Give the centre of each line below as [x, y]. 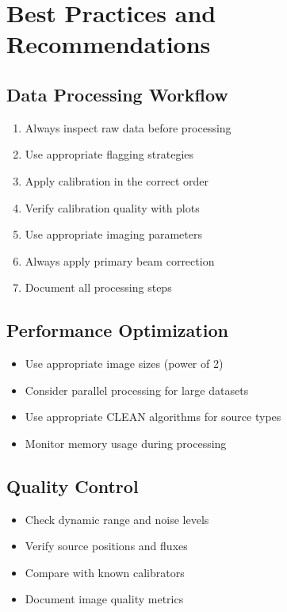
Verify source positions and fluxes [106, 546]
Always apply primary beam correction [120, 260]
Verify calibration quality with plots [112, 207]
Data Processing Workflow [117, 94]
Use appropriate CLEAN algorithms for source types [153, 417]
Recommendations [109, 44]
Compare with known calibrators [105, 572]
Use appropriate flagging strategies [109, 154]
